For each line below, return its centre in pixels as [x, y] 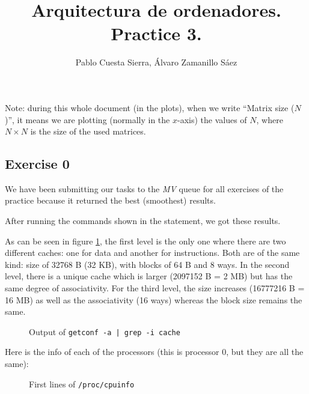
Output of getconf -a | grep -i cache [105, 331]
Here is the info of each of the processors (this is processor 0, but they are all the [154, 352]
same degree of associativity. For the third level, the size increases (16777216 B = [155, 288]
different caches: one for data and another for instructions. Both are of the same [152, 253]
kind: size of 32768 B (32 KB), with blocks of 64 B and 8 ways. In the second [147, 264]
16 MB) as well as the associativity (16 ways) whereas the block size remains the [154, 299]
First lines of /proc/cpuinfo [82, 383]
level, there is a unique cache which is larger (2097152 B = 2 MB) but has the [149, 276]
